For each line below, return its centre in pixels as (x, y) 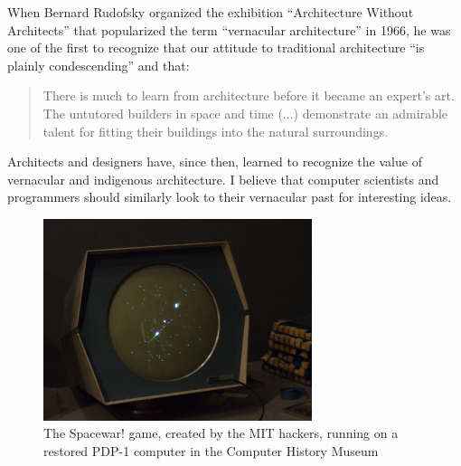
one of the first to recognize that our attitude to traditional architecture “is (216, 48)
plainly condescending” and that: (99, 65)
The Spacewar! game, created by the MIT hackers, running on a (221, 433)
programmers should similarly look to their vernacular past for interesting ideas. (230, 197)
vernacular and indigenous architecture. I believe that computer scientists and (223, 179)
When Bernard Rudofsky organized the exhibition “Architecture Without (211, 12)
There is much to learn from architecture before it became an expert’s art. (249, 95)
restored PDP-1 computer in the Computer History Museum (211, 450)
